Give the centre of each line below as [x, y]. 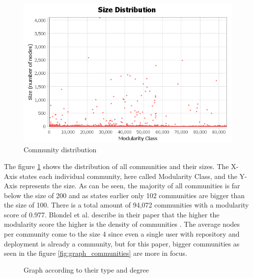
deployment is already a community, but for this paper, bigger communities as [122, 243]
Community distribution [60, 150]
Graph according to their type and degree [86, 269]
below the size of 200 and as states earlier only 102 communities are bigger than [125, 195]
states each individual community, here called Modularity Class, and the [128, 176]
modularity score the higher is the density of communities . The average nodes [122, 224]
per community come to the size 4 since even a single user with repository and [122, 234]
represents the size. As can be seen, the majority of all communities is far [130, 186]
